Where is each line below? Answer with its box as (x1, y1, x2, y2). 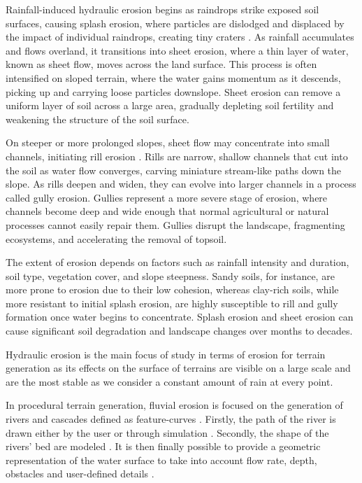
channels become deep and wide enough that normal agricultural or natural (6, 204, 329, 218)
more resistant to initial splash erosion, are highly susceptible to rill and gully (6, 295, 338, 310)
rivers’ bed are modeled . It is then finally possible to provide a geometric (6, 439, 321, 454)
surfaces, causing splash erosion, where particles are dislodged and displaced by (6, 15, 345, 30)
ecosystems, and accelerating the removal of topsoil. (6, 231, 227, 246)
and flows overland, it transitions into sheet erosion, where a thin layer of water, (6, 43, 349, 57)
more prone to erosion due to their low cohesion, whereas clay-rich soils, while (6, 282, 339, 297)
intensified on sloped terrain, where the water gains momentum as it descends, (6, 70, 341, 85)
